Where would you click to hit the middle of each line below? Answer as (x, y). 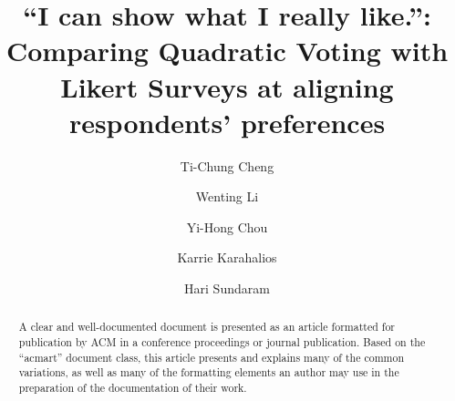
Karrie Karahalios (227, 257)
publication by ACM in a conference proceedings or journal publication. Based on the (222, 342)
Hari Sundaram (227, 288)
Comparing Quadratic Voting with (227, 51)
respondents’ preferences (227, 122)
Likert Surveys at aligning (227, 86)
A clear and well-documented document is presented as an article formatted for (207, 327)
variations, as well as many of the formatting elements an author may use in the (209, 372)
